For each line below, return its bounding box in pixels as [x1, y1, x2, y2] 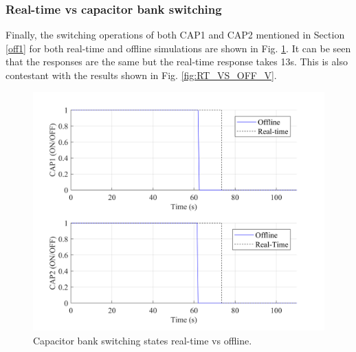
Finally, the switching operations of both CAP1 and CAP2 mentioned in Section [5, 27, 345, 42]
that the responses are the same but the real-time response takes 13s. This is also [5, 54, 348, 69]
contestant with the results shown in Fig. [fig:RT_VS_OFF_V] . [5, 68, 277, 82]
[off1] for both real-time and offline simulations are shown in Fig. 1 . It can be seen [5, 41, 351, 55]
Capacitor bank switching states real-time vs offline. [33, 333, 252, 347]
